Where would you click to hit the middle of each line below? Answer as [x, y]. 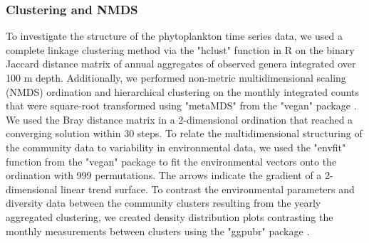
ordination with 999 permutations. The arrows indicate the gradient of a [164, 175]
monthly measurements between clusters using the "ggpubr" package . [158, 231]
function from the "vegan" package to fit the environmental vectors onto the [171, 161]
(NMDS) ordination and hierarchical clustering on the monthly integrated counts [183, 91]
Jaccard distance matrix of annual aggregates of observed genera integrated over [181, 64]
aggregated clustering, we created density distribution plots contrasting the [170, 216]
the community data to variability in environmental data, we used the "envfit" [176, 147]
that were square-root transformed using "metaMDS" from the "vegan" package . [181, 106]
